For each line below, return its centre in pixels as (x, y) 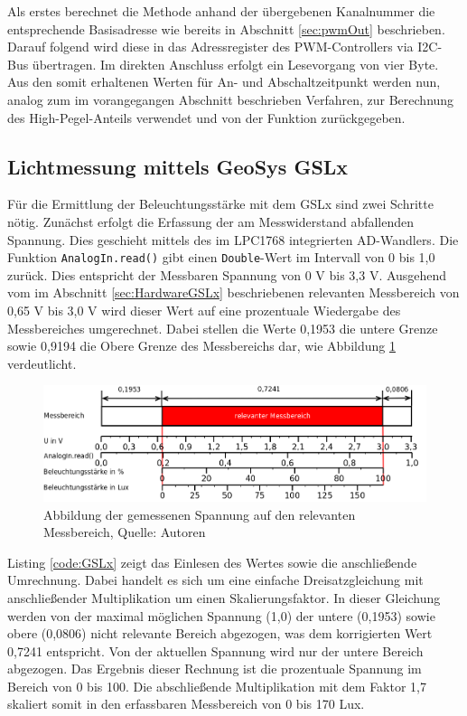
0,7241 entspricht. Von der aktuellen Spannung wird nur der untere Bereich (215, 650)
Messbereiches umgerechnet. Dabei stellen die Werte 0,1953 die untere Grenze (223, 328)
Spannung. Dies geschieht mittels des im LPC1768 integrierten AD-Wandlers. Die (233, 239)
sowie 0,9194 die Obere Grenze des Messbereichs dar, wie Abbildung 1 (201, 346)
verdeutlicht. (42, 363)
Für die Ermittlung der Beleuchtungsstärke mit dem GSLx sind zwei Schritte (220, 204)
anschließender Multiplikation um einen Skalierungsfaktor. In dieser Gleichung (224, 597)
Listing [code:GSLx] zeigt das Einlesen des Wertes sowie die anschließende (212, 562)
